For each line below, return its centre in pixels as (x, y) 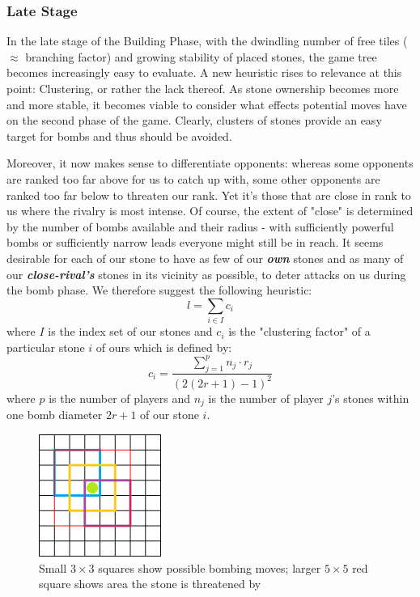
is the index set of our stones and (130, 331)
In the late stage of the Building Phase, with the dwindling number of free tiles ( (207, 41)
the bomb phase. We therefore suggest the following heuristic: (159, 290)
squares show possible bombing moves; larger (210, 567)
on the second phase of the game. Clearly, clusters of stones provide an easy (194, 120)
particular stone (46, 347)
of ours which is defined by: (164, 347)
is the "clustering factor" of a (299, 331)
